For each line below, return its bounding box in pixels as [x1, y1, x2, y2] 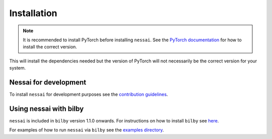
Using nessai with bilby [9, 104, 84, 113]
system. [9, 65, 26, 71]
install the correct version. [23, 44, 78, 50]
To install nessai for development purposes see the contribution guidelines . [9, 91, 168, 98]
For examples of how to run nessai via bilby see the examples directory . [9, 127, 164, 133]
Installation [9, 8, 57, 19]
